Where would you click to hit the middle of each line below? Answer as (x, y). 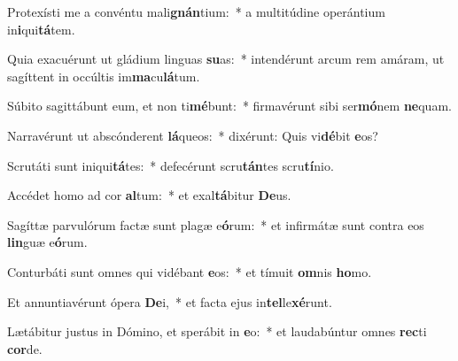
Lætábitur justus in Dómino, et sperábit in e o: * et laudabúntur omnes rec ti (217, 331)
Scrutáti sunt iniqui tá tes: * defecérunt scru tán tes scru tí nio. (171, 165)
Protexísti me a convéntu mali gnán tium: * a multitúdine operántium (196, 12)
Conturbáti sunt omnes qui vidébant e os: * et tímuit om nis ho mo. (190, 271)
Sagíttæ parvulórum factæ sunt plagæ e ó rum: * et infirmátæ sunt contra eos (216, 224)
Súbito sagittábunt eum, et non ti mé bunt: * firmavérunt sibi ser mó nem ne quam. (229, 106)
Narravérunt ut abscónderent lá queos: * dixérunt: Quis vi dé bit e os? (193, 135)
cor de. (25, 348)
